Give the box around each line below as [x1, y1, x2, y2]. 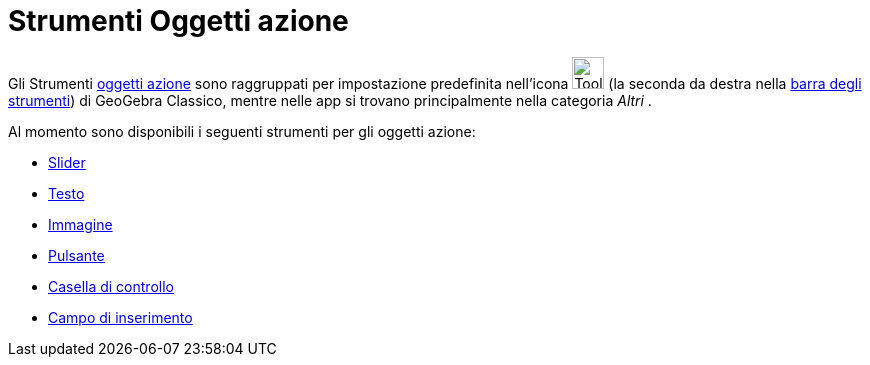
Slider [48, 153, 86, 171]
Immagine [48, 215, 113, 233]
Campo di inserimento [48, 308, 193, 326]
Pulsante [48, 246, 105, 264]
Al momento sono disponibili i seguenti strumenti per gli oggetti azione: [8, 122, 476, 140]
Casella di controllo [48, 277, 174, 295]
